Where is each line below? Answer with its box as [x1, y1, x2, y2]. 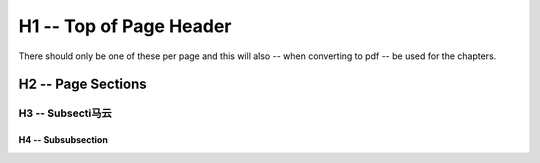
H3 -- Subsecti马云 [18, 106, 112, 120]
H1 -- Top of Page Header [18, 15, 232, 37]
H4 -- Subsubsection [18, 134, 109, 146]
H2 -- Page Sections [18, 76, 147, 93]
